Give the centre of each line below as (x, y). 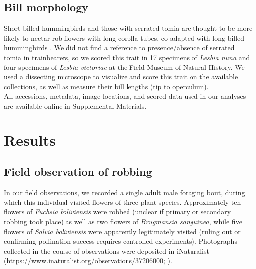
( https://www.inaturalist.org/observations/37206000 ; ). (88, 260)
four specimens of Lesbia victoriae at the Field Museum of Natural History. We (124, 67)
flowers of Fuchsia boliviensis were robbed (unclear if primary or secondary (118, 212)
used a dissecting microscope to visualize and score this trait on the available (121, 77)
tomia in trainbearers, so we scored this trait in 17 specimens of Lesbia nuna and (127, 57)
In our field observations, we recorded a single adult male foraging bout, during (125, 192)
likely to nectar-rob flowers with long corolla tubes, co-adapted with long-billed (124, 37)
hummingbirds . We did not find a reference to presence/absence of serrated (119, 47)
